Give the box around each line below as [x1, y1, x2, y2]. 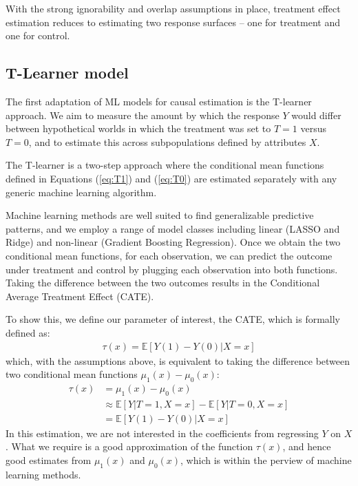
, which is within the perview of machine [180, 452, 352, 467]
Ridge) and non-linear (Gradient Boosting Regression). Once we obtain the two [6, 235, 341, 249]
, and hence [282, 439, 331, 454]
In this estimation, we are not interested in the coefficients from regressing [6, 425, 319, 440]
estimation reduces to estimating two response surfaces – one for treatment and [6, 14, 341, 29]
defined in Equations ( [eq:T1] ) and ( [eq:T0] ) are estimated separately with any [6, 171, 337, 185]
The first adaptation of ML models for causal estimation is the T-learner [6, 94, 312, 108]
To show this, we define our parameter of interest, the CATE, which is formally [6, 312, 341, 326]
